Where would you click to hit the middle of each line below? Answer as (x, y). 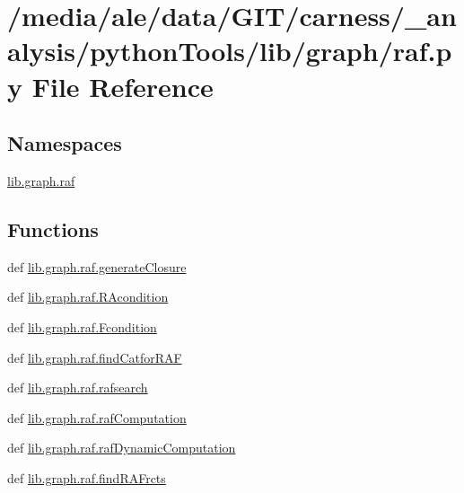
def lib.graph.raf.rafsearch (78, 387)
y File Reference (110, 86)
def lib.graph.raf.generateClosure (97, 266)
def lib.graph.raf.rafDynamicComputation (122, 448)
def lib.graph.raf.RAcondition (88, 297)
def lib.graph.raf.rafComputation (97, 417)
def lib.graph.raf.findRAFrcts (87, 477)
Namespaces (65, 143)
